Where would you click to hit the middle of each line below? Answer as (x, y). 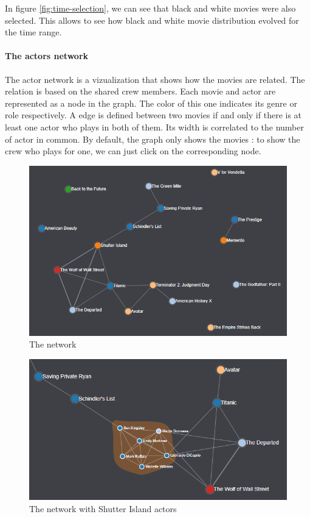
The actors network (47, 56)
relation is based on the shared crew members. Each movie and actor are (140, 91)
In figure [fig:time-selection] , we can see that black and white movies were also (150, 8)
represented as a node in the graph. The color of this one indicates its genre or (151, 103)
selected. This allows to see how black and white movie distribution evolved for (152, 20)
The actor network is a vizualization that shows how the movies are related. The (155, 79)
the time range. (33, 32)
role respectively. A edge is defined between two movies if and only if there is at (153, 115)
